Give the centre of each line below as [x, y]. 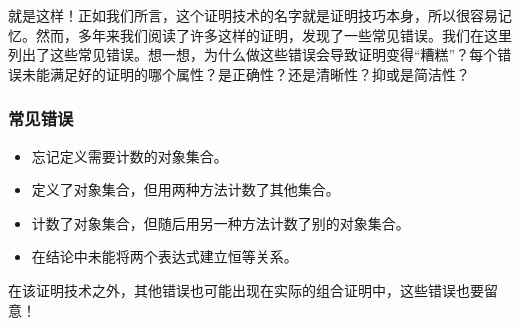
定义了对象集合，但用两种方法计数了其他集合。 [185, 189]
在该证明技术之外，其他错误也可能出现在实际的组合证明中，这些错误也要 [246, 289]
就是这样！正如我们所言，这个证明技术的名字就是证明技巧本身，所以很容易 [253, 15]
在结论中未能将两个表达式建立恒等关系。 [164, 256]
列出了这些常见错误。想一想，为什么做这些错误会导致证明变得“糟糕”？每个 [253, 54]
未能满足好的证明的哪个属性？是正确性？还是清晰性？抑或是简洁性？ [245, 73]
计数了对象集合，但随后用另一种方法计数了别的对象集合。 [220, 222]
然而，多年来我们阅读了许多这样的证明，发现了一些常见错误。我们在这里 [273, 34]
